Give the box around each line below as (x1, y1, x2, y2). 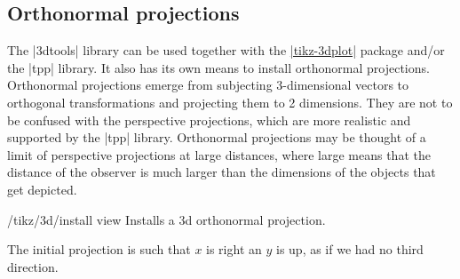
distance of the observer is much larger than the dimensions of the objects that (7, 163, 436, 181)
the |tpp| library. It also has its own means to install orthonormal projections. (7, 58, 430, 76)
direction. (7, 257, 59, 275)
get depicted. (7, 179, 77, 198)
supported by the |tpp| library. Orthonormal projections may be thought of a (7, 128, 426, 147)
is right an (206, 240, 262, 259)
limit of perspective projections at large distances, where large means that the (7, 145, 431, 163)
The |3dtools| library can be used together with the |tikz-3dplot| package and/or (7, 41, 445, 60)
